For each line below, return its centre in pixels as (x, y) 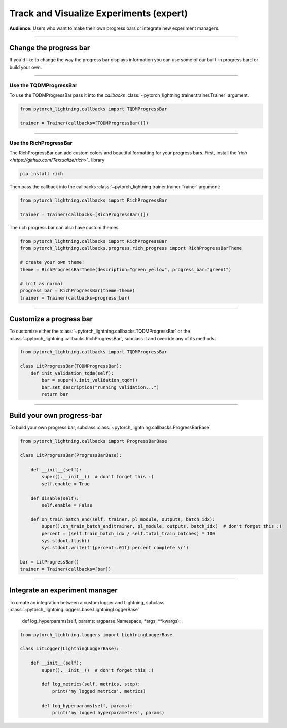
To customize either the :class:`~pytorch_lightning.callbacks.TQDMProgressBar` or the (100, 331)
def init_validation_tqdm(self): (72, 373)
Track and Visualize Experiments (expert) (99, 13)
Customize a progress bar (51, 319)
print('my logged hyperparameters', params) (108, 713)
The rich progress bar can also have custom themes (64, 227)
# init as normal (42, 284)
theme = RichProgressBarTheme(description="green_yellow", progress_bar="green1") (126, 270)
